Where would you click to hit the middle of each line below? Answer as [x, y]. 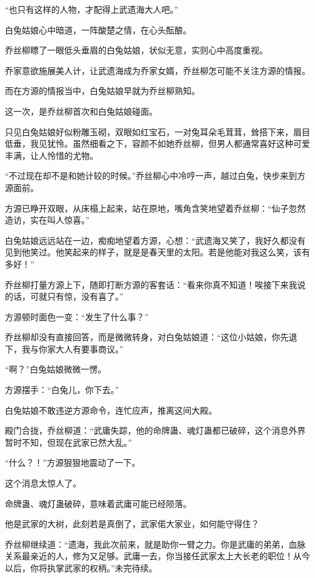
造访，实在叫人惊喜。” [47, 220]
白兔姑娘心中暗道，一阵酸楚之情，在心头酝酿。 [98, 29]
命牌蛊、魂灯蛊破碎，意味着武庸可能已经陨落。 [98, 503]
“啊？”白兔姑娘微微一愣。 [56, 369]
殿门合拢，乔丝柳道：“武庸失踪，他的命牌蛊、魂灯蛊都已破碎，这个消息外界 [155, 430]
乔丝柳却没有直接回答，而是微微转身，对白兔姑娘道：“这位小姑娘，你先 [147, 337]
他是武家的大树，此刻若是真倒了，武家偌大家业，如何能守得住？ [132, 524]
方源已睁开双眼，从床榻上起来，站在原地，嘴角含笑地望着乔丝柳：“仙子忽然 [155, 208]
